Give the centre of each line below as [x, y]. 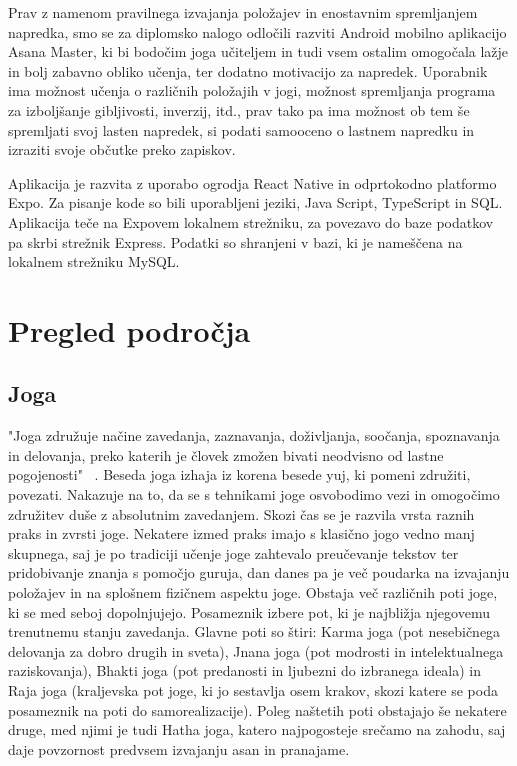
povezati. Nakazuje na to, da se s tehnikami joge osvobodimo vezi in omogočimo [254, 494]
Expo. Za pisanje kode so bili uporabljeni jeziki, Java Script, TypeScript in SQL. [255, 202]
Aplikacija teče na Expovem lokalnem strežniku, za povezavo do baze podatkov [251, 221]
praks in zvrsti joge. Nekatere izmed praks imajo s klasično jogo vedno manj [241, 533]
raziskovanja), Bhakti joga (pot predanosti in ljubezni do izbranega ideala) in [245, 670]
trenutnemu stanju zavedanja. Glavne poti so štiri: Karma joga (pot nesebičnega [254, 631]
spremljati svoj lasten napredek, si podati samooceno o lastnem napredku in [241, 129]
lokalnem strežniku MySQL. [94, 261]
